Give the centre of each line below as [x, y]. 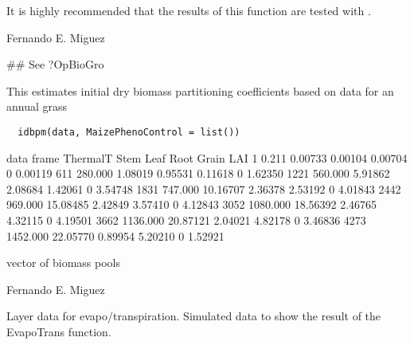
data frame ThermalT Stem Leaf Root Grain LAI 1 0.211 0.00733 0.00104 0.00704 [207, 157]
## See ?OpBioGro [55, 64]
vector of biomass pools [63, 263]
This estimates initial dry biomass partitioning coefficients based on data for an [200, 90]
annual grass [37, 106]
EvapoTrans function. [59, 331]
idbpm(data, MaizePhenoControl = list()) [129, 132]
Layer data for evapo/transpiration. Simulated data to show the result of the [194, 316]
